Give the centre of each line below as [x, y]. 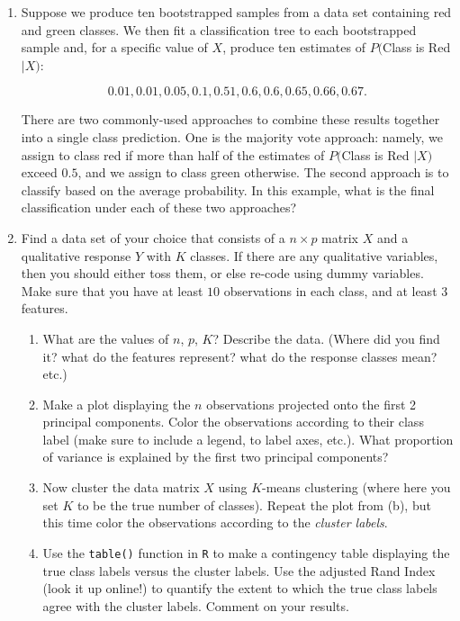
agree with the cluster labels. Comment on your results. [196, 605]
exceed [39, 172]
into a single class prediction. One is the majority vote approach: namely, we [232, 136]
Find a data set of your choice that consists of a [153, 237]
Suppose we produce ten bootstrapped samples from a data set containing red [236, 12]
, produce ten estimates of [294, 47]
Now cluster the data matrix [121, 487]
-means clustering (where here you [356, 487]
